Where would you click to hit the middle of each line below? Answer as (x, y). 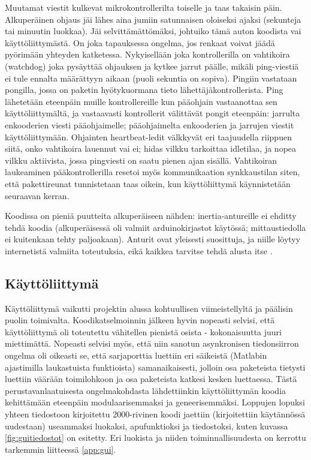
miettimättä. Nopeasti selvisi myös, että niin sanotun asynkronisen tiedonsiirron (152, 343)
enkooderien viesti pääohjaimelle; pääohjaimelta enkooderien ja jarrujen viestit (150, 124)
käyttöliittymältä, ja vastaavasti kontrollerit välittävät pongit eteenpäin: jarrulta (153, 113)
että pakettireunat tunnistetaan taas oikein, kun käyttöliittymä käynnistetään (148, 183)
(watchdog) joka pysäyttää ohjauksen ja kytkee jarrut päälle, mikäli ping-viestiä (152, 66)
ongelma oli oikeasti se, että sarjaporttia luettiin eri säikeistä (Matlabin (136, 355)
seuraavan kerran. (37, 195)
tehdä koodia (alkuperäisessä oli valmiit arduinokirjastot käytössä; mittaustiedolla (155, 227)
